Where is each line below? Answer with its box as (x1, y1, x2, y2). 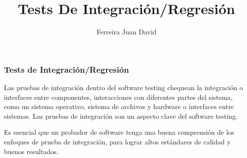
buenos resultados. (4, 146, 59, 156)
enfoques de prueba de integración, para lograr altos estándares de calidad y (4, 136, 231, 146)
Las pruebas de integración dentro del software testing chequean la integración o (4, 82, 243, 93)
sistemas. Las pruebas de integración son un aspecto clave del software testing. (4, 111, 238, 121)
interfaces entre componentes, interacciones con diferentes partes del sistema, (4, 92, 233, 102)
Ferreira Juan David (96, 27, 157, 37)
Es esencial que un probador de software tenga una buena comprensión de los (4, 127, 234, 137)
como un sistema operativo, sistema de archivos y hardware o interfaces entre (4, 101, 234, 111)
